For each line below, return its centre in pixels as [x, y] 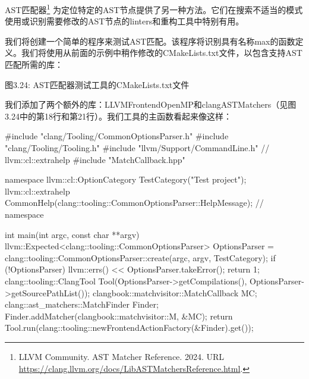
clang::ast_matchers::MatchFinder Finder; [82, 304]
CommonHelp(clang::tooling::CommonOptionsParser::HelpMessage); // [134, 203]
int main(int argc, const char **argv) [72, 234]
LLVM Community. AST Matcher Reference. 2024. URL [121, 356]
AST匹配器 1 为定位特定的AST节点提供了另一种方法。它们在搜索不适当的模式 [154, 9]
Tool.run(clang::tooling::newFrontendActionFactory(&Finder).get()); [129, 328]
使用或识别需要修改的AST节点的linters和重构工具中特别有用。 [124, 21]
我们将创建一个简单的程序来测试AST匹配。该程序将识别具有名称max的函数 [150, 41]
